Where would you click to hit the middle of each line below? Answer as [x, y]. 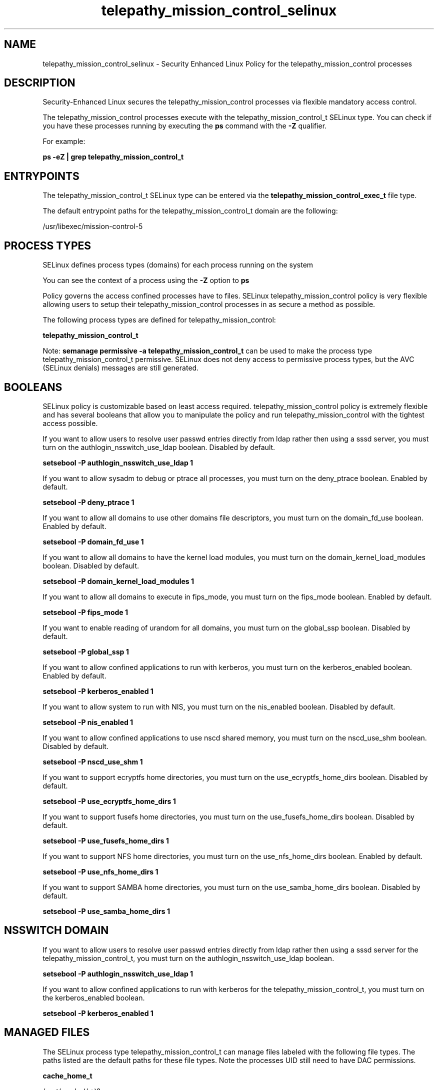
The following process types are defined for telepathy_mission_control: [159, 320]
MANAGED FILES [47, 1032]
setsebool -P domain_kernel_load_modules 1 [118, 581]
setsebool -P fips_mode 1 [85, 612]
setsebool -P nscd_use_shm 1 [93, 761]
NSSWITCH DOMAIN [56, 930]
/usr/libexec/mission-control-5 [93, 226]
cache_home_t [67, 1075]
